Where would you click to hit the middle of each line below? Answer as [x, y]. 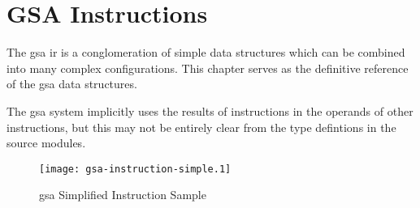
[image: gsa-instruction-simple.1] [135, 169]
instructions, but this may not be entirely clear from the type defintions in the [201, 127]
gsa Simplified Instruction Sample [123, 195]
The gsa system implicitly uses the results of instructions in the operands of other [210, 110]
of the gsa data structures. [72, 84]
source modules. [46, 143]
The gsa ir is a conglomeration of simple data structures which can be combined [206, 52]
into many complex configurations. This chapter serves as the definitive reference [208, 68]
